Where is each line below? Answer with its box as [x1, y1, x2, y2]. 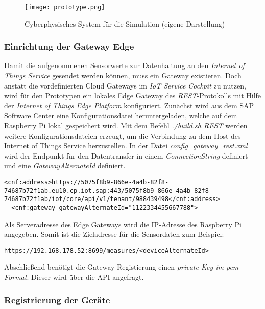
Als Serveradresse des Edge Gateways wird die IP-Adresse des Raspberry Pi [4, 218, 242, 229]
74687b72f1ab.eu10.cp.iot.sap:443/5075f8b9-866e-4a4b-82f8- [4, 187, 213, 194]
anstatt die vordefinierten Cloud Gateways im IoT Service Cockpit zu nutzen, [4, 80, 246, 91]
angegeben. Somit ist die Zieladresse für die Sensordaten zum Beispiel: [4, 229, 224, 239]
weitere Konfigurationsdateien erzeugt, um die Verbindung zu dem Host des [4, 130, 241, 141]
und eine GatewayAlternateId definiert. [4, 160, 126, 171]
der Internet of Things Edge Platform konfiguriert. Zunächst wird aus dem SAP [4, 100, 254, 111]
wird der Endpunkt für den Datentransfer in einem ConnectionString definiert [4, 150, 248, 161]
